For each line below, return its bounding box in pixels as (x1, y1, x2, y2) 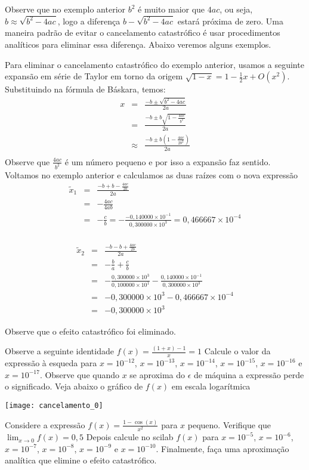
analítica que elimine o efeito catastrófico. (5, 454, 157, 466)
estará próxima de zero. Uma (177, 14, 283, 27)
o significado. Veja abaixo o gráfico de (5, 380, 143, 392)
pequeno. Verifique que (187, 418, 271, 431)
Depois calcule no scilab (86, 431, 174, 443)
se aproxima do (129, 368, 186, 381)
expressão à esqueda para (5, 357, 97, 369)
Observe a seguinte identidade (5, 345, 114, 357)
